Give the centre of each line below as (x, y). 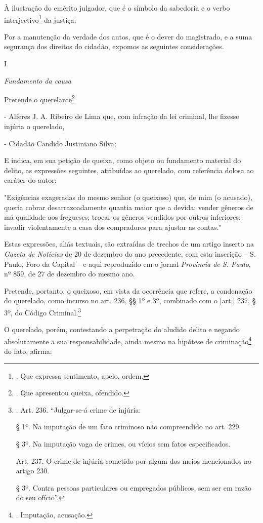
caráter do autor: (30, 180)
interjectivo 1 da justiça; (40, 19)
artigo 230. (33, 471)
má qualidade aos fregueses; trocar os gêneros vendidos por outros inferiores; (122, 217)
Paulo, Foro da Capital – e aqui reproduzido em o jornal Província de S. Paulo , (127, 264)
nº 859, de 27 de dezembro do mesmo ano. (70, 274)
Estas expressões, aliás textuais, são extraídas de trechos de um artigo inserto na (129, 244)
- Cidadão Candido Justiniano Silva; (60, 143)
